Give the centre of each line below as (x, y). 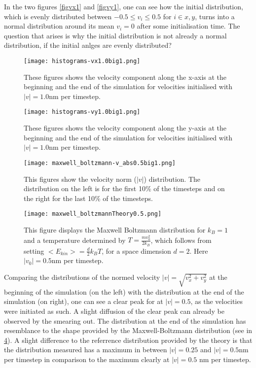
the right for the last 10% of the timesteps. (89, 198)
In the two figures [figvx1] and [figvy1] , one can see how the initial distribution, (124, 6)
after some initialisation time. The (188, 26)
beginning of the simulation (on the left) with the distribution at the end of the (124, 291)
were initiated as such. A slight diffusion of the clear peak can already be (114, 311)
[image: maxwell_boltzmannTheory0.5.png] (93, 214)
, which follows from (181, 240)
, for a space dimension (136, 251)
